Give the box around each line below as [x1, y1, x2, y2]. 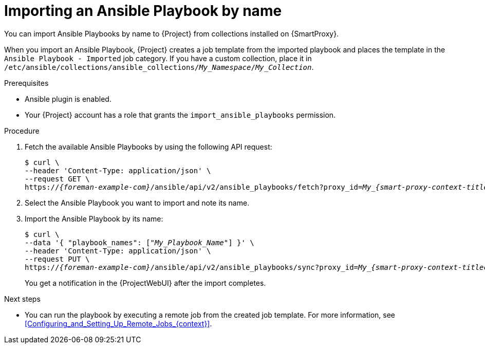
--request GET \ [25, 174, 90, 183]
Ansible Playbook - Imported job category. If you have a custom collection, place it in [4, 53, 312, 63]
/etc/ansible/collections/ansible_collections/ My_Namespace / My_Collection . [4, 62, 314, 71]
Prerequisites [4, 78, 49, 87]
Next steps [4, 294, 41, 303]
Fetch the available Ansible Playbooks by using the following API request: [25, 142, 272, 151]
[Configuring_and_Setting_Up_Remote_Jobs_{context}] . [25, 319, 212, 328]
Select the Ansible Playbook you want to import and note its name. [25, 198, 250, 207]
